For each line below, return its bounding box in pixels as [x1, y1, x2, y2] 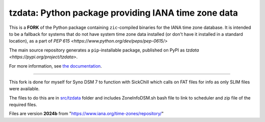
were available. [9, 86, 40, 92]
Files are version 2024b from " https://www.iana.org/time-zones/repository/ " [9, 111, 164, 117]
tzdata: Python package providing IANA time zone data [9, 7, 238, 18]
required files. [9, 102, 37, 108]
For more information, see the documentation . [9, 63, 102, 69]
